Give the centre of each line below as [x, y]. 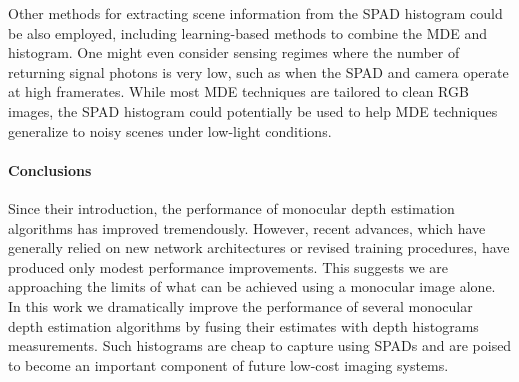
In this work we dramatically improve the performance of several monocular [240, 305]
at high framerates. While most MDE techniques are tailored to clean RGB [238, 91]
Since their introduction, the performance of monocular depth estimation [231, 207]
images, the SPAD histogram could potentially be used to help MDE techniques [253, 110]
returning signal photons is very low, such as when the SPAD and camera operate [258, 71]
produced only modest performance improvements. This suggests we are [228, 266]
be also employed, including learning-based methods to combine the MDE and [248, 32]
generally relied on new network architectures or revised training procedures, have [259, 247]
